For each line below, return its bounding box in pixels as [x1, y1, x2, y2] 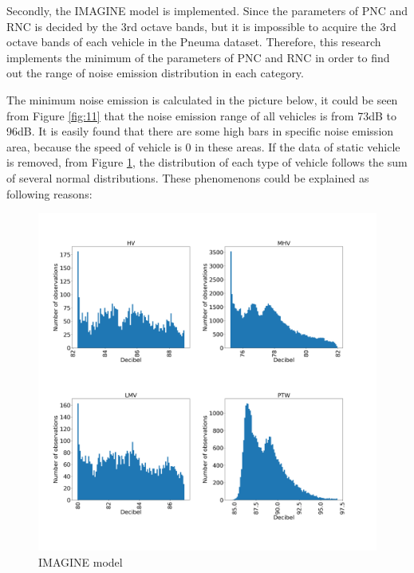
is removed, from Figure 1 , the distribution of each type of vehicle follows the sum [6, 154, 408, 171]
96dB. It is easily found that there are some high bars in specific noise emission [6, 123, 394, 139]
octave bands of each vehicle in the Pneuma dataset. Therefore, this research [6, 33, 381, 50]
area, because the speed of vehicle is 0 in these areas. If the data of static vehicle [6, 138, 400, 155]
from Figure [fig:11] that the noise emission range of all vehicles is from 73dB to [6, 107, 396, 124]
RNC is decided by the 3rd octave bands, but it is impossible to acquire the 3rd [6, 18, 396, 34]
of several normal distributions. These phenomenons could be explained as [6, 169, 369, 186]
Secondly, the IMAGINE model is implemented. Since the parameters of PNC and [6, 2, 408, 18]
